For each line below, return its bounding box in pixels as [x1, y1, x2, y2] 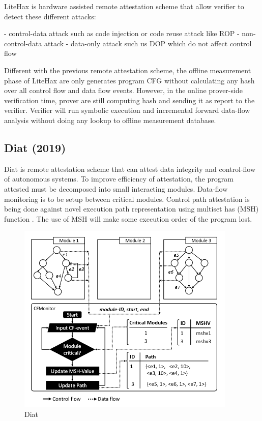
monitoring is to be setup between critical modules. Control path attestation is [4, 193, 250, 204]
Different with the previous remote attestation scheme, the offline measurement [4, 65, 251, 75]
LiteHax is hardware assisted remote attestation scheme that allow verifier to [4, 1, 244, 11]
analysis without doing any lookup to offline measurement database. [4, 114, 216, 125]
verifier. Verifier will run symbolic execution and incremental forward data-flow [4, 105, 250, 115]
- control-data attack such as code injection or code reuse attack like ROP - [4, 28, 240, 39]
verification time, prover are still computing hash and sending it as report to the [4, 95, 255, 105]
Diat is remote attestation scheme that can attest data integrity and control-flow [4, 163, 256, 174]
